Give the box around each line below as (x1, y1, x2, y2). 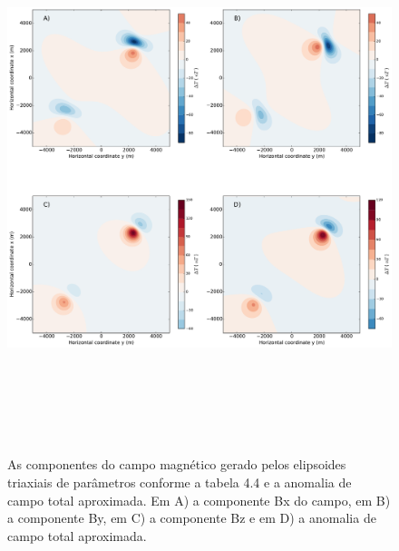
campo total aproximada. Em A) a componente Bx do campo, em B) (7, 490, 391, 509)
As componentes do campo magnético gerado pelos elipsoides (7, 455, 346, 474)
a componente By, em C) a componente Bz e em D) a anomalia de (7, 508, 376, 527)
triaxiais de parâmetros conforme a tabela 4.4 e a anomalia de (7, 472, 352, 491)
